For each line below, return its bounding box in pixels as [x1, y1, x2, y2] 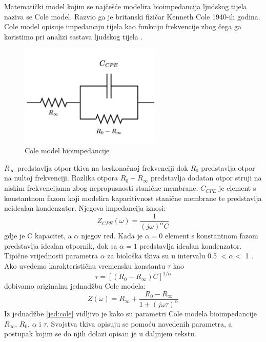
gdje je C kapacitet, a [4, 230, 72, 241]
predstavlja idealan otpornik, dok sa [4, 240, 117, 251]
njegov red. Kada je [81, 230, 142, 241]
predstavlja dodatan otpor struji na [150, 172, 262, 183]
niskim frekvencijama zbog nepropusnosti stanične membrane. [4, 183, 198, 193]
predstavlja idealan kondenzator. [139, 240, 242, 251]
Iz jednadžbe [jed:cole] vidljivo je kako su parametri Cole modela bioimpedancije [4, 308, 257, 319]
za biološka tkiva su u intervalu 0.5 [107, 250, 217, 261]
